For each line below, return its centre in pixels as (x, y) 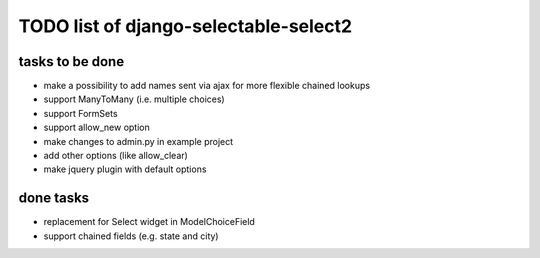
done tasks (54, 198)
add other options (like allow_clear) (116, 156)
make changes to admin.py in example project (138, 141)
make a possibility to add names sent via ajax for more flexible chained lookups (206, 86)
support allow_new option (96, 127)
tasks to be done (71, 61)
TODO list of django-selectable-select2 (185, 26)
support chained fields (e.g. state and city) (131, 236)
